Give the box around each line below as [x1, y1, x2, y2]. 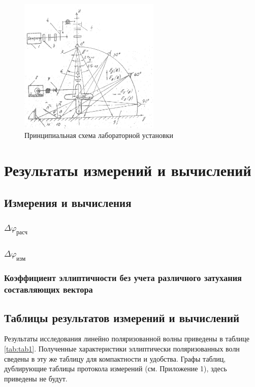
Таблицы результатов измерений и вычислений [4, 309, 240, 325]
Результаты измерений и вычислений [4, 160, 251, 181]
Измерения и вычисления [4, 194, 132, 210]
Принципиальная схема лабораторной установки [24, 130, 173, 140]
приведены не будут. [4, 373, 68, 383]
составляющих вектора [4, 283, 93, 296]
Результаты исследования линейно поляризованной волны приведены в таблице [4, 333, 249, 344]
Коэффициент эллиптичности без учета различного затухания [4, 271, 242, 284]
